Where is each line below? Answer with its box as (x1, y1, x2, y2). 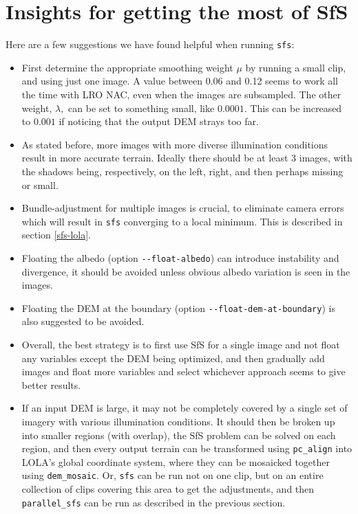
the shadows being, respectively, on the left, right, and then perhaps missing (21, 164, 344, 178)
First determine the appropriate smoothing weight (21, 60, 233, 74)
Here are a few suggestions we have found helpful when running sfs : (6, 37, 295, 52)
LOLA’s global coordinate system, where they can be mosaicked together (21, 454, 330, 469)
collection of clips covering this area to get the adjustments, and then (21, 482, 315, 496)
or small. (21, 177, 59, 192)
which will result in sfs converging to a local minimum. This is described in (21, 214, 343, 228)
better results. (21, 377, 81, 392)
